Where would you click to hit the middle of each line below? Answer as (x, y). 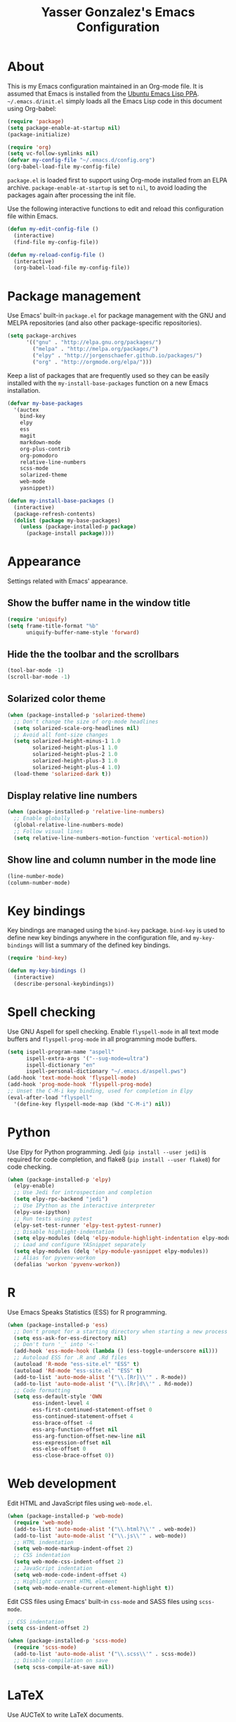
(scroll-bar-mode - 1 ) (39, 677)
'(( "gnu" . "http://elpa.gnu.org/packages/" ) (93, 343)
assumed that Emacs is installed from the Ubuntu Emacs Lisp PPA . (103, 93)
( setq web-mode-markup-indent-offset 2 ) (73, 1549)
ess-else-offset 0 (59, 1449)
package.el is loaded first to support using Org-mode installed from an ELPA (117, 181)
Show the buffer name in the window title (99, 603)
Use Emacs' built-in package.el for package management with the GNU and (117, 315)
